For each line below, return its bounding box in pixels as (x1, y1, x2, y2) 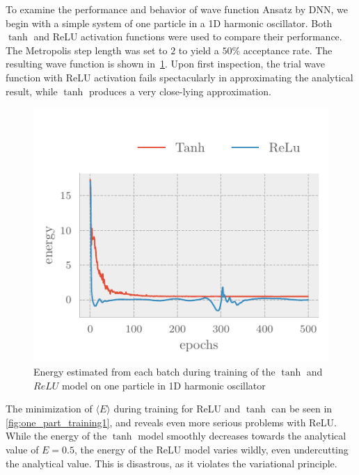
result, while (6, 83, 58, 98)
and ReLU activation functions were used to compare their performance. (33, 29, 342, 44)
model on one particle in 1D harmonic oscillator (61, 378, 266, 392)
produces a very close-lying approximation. (88, 83, 271, 98)
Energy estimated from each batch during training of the (33, 364, 276, 378)
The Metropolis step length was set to (6, 42, 168, 57)
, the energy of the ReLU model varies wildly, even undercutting (74, 442, 349, 456)
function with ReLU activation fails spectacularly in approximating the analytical (6, 70, 353, 84)
